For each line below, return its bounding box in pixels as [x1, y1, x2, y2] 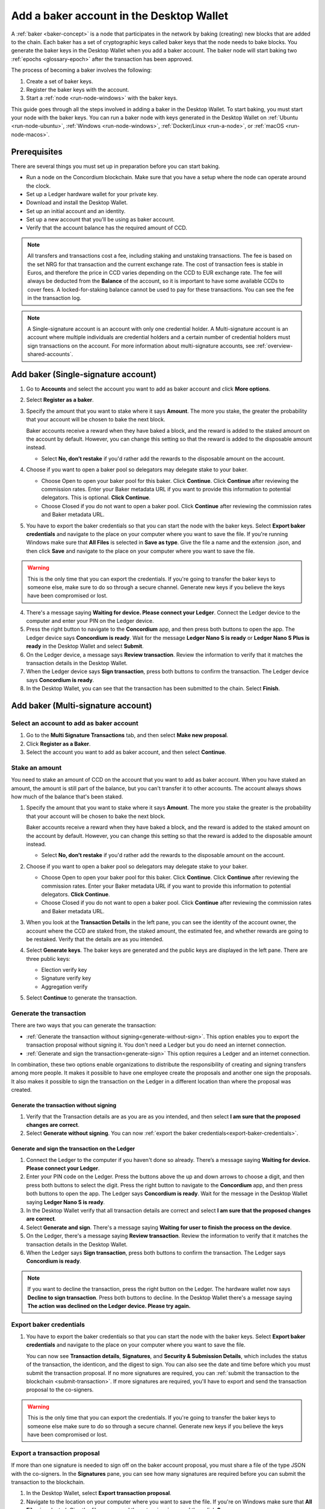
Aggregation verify [41, 983, 88, 990]
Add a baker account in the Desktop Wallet [11, 9, 229, 22]
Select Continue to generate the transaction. [26, 994, 138, 1001]
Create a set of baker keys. [26, 77, 93, 85]
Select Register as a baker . [26, 396, 94, 404]
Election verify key [41, 966, 87, 974]
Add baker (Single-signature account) [11, 369, 156, 380]
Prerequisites [11, 147, 63, 157]
